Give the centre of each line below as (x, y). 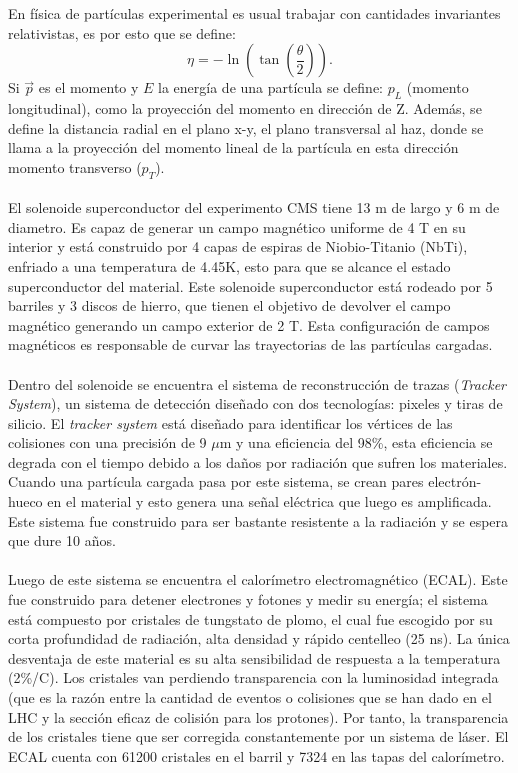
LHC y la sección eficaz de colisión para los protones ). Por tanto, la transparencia (258, 716)
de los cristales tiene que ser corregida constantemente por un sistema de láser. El (258, 736)
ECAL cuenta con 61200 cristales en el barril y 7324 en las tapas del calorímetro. (256, 755)
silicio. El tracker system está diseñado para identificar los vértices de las (230, 422)
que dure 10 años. (62, 540)
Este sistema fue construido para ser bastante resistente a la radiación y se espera (258, 520)
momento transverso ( (75, 166)
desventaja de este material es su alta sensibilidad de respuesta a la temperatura (254, 657)
